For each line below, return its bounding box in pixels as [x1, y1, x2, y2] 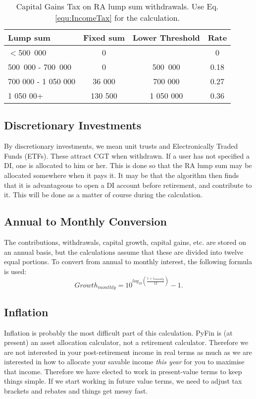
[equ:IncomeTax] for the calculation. [54, 12, 180, 23]
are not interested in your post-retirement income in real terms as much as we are [4, 346, 252, 357]
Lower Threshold [132, 32, 200, 43]
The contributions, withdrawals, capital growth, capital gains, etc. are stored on [4, 236, 246, 247]
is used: [4, 266, 27, 276]
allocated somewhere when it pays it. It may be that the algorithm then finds [4, 170, 239, 180]
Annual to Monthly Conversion [4, 214, 167, 229]
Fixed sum [83, 32, 125, 43]
